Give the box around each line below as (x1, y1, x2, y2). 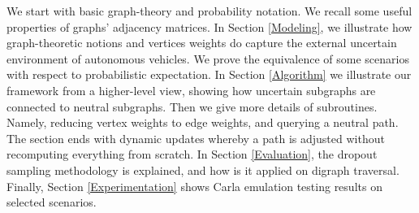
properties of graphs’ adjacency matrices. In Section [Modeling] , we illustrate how (6, 18, 413, 35)
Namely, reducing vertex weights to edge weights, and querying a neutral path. (6, 114, 399, 131)
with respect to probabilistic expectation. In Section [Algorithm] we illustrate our (6, 66, 412, 83)
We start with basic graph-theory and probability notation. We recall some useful (6, 2, 413, 19)
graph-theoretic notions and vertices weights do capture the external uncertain (6, 34, 397, 51)
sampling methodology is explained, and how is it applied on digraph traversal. (6, 161, 400, 178)
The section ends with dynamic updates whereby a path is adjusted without (6, 129, 385, 146)
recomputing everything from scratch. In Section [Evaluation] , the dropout (6, 146, 378, 163)
